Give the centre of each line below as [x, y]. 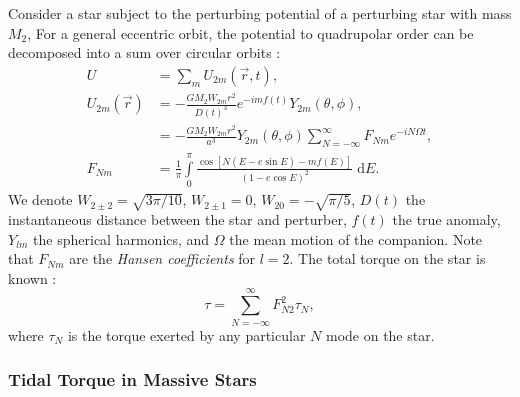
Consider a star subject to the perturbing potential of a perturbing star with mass [260, 13]
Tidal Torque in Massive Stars [132, 379]
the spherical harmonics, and [121, 238]
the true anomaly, [446, 219]
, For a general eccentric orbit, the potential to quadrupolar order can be [250, 32]
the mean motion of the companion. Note [356, 238]
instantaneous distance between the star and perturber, [177, 219]
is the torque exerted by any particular [186, 334]
